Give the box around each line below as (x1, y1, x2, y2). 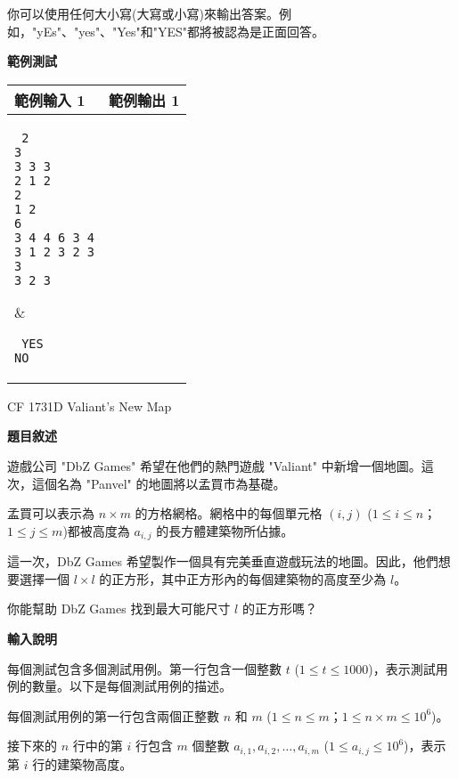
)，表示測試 (368, 659, 436, 678)
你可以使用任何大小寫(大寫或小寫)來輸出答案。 (7, 4, 279, 22)
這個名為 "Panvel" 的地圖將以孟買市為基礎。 (31, 474, 286, 492)
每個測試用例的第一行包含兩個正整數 (7, 706, 219, 725)
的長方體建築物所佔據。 (156, 521, 294, 540)
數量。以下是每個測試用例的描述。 (31, 677, 232, 695)
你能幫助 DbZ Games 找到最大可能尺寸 (7, 599, 231, 618)
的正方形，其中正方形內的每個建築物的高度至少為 (99, 569, 387, 588)
